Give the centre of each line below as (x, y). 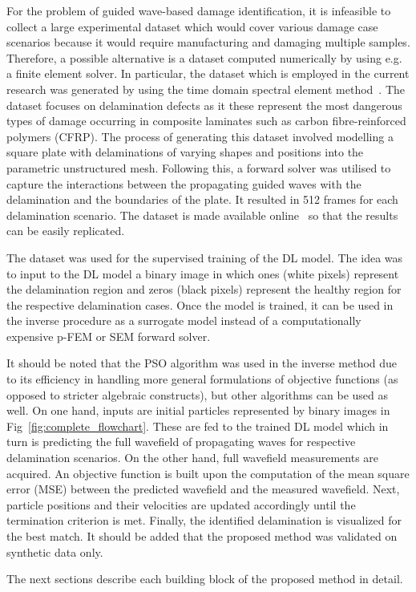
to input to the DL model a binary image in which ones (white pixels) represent (203, 273)
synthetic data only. (55, 551)
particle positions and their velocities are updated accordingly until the (181, 504)
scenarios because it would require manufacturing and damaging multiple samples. (208, 42)
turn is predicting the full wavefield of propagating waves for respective (181, 442)
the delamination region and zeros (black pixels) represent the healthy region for (204, 289)
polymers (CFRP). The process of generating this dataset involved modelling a (200, 136)
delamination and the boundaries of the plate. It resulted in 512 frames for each (202, 199)
